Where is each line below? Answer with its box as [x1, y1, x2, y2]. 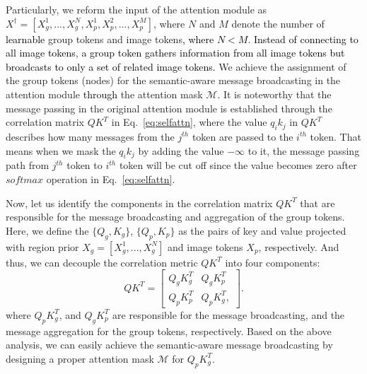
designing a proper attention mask [6, 351, 154, 366]
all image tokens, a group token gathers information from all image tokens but [6, 45, 345, 60]
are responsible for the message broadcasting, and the [112, 307, 345, 322]
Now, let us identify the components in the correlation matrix [6, 195, 273, 210]
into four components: [225, 255, 320, 269]
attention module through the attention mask [6, 86, 203, 101]
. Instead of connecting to [247, 31, 359, 46]
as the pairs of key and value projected [178, 223, 346, 238]
